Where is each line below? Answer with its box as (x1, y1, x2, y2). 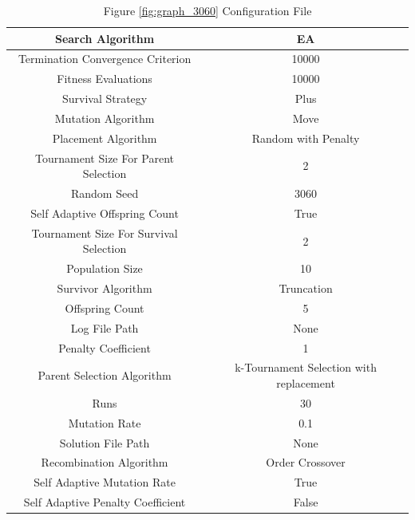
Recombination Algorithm (41, 454, 168, 471)
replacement (276, 375, 335, 392)
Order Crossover (266, 454, 346, 471)
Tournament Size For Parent (35, 149, 175, 166)
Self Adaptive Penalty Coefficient (23, 494, 186, 510)
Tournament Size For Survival (31, 224, 178, 241)
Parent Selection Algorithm (38, 367, 172, 384)
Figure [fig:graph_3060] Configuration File (103, 2, 312, 18)
